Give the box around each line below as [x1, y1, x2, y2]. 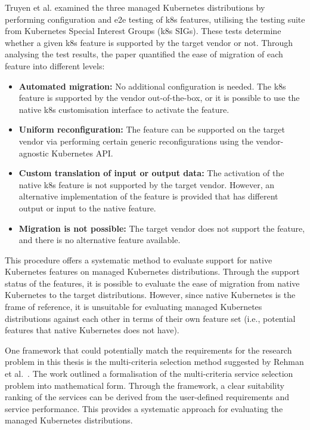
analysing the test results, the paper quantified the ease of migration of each [5, 48, 283, 60]
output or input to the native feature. [18, 201, 156, 214]
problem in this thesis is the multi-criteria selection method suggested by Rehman [5, 355, 304, 368]
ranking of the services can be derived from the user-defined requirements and [5, 391, 289, 403]
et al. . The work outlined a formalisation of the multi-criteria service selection [5, 367, 293, 380]
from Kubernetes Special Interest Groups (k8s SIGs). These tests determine [5, 24, 281, 37]
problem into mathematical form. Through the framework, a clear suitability [5, 379, 284, 391]
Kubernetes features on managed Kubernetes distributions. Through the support [5, 265, 300, 278]
